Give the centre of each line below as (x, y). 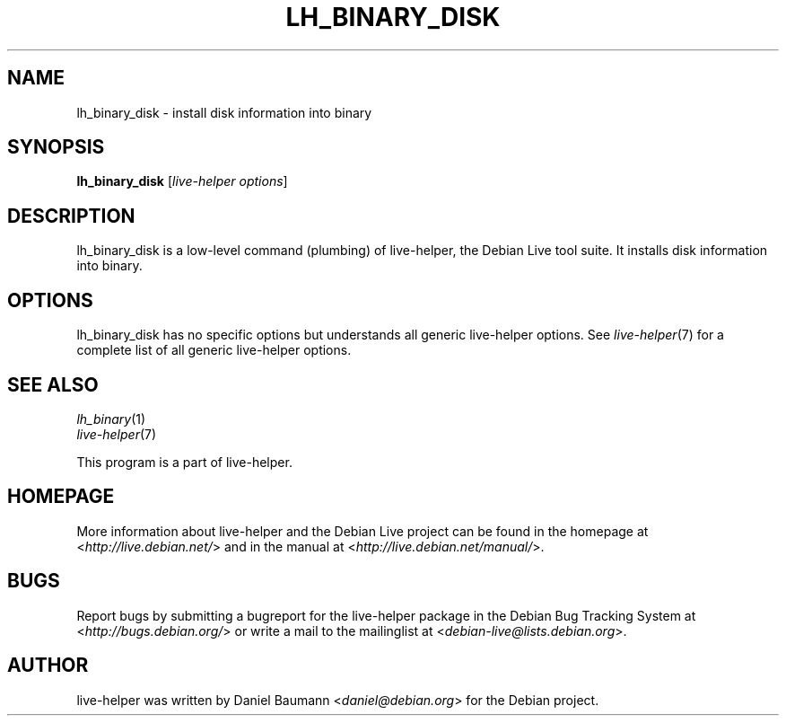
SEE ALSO (53, 384)
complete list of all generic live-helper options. (214, 350)
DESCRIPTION (71, 216)
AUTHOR (48, 666)
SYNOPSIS (56, 147)
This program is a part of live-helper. (184, 462)
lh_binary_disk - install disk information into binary (224, 112)
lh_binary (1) (111, 419)
